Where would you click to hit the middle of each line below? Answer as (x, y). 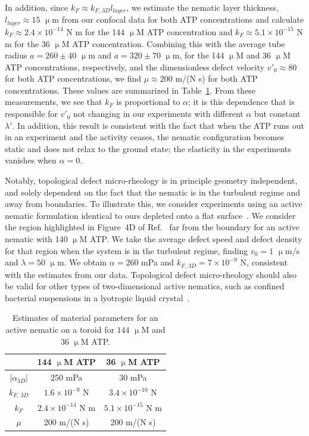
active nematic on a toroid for (60, 330)
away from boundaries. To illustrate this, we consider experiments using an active (154, 204)
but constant (277, 114)
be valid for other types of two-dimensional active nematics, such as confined (145, 286)
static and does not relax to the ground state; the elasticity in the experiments (148, 148)
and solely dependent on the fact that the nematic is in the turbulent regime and (153, 192)
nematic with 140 (36, 239)
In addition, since (37, 7)
